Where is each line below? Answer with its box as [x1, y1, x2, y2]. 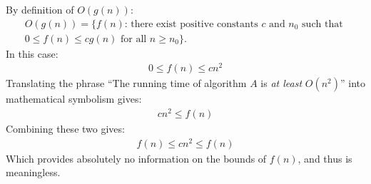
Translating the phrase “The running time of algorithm [6, 76, 247, 91]
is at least [260, 76, 303, 91]
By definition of [6, 2, 74, 16]
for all [120, 34, 147, 44]
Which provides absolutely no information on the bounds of [6, 150, 267, 165]
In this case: [6, 46, 59, 61]
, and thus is [298, 150, 352, 165]
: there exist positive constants [124, 19, 258, 29]
